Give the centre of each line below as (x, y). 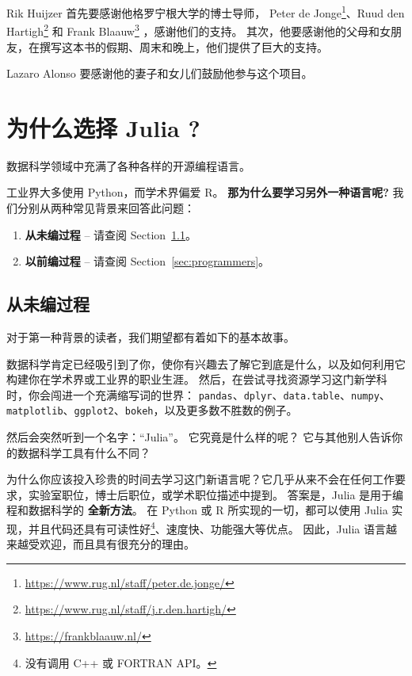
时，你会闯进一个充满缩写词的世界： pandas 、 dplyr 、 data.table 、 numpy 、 (198, 394)
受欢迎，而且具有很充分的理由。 (111, 544)
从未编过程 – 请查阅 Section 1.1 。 (111, 234)
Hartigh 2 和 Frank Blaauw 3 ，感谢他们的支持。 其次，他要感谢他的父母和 (193, 30)
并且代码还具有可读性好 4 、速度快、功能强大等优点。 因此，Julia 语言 (207, 527)
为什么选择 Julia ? (103, 127)
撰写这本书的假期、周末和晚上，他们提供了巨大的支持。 (183, 46)
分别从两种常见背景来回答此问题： (106, 208)
